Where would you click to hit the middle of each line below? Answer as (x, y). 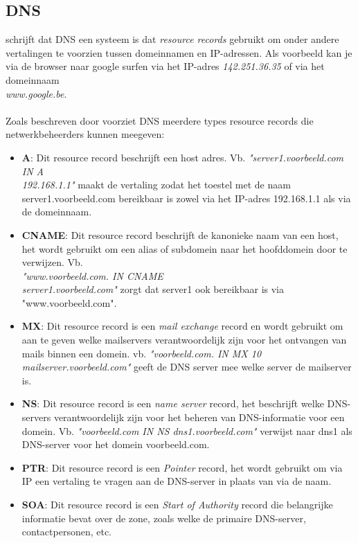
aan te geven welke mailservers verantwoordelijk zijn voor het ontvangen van (184, 340)
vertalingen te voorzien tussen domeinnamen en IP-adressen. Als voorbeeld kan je (179, 52)
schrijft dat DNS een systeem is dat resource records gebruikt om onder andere (172, 39)
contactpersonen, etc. (67, 532)
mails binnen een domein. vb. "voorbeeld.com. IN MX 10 (142, 353)
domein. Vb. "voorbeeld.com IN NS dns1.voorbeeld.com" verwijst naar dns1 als (187, 430)
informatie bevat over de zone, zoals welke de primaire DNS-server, (164, 518)
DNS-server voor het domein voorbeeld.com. (116, 444)
